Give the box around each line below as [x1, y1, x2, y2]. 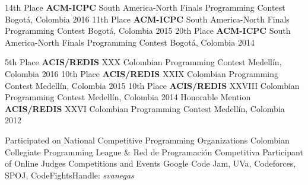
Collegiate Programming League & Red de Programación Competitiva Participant [5, 145, 303, 158]
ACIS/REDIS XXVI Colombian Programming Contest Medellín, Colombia [5, 102, 285, 114]
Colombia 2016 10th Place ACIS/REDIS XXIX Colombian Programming [5, 67, 279, 79]
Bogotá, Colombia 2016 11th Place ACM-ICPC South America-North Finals [5, 12, 290, 25]
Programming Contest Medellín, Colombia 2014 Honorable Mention [5, 91, 251, 103]
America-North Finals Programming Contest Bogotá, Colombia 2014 [5, 36, 255, 48]
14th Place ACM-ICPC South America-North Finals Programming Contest [5, 1, 285, 13]
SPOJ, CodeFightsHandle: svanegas [5, 168, 134, 181]
